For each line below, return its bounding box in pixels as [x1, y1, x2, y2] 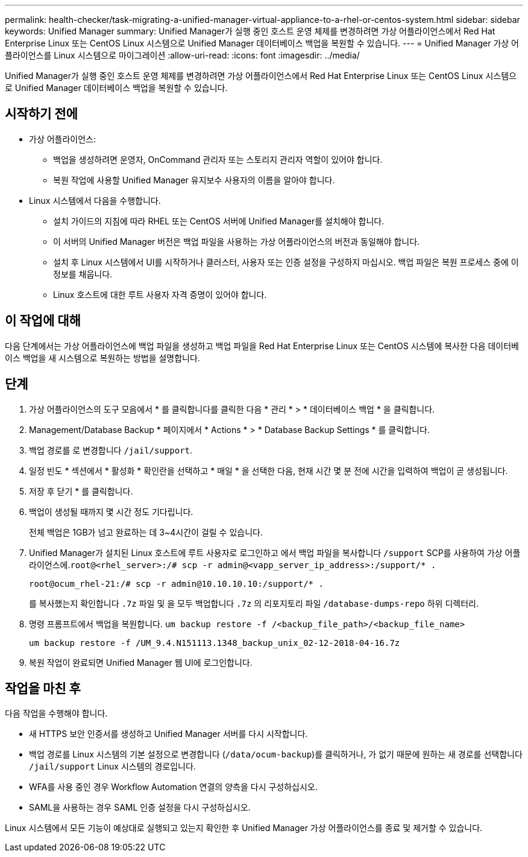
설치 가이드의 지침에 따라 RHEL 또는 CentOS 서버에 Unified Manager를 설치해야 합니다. [53, 215, 385, 226]
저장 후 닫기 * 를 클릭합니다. [29, 485, 133, 496]
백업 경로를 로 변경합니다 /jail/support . [29, 444, 193, 455]
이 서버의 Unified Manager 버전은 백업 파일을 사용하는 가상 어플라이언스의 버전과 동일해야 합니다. [53, 236, 420, 247]
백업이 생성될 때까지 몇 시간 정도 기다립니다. [29, 506, 193, 517]
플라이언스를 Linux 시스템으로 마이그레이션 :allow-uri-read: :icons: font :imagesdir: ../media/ [5, 50, 360, 60]
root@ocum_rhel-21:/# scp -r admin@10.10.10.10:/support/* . [29, 578, 324, 589]
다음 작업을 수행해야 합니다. [5, 708, 108, 719]
